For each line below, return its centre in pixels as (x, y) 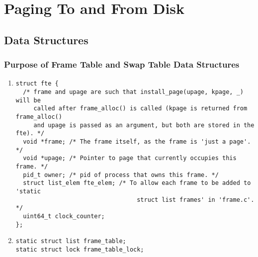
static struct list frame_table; (71, 241)
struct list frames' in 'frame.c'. (196, 200)
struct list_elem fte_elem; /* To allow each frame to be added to (137, 183)
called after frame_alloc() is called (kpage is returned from (140, 109)
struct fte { (37, 84)
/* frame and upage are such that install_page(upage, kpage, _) (133, 92)
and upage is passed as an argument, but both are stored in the (144, 125)
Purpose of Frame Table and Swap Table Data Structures (122, 64)
